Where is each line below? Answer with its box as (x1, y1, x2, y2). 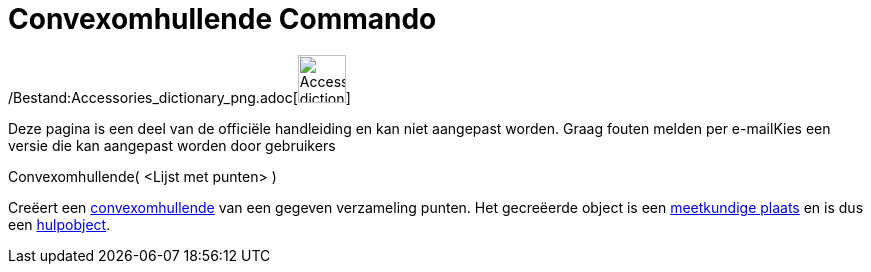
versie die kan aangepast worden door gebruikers (8, 136, 336, 154)
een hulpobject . (8, 215, 111, 233)
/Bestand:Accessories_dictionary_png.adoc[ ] (8, 88, 351, 106)
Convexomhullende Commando (8, 2, 437, 36)
